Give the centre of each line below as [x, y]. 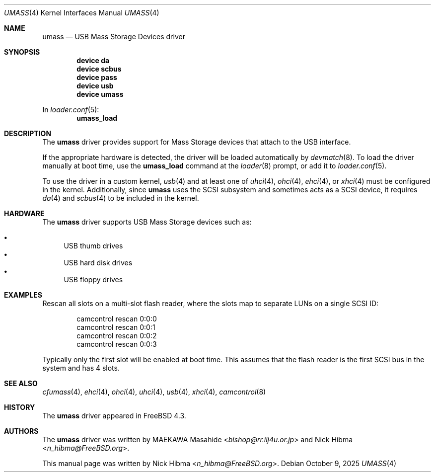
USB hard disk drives [98, 263]
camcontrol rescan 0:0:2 [117, 336]
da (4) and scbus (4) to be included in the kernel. [121, 198]
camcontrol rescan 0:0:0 [117, 319]
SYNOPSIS [22, 52]
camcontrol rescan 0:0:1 [116, 327]
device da [93, 60]
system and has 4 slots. [81, 368]
